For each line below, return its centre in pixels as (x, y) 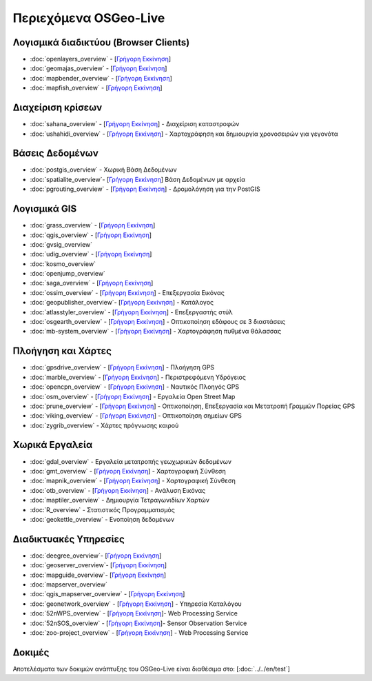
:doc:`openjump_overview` (68, 274)
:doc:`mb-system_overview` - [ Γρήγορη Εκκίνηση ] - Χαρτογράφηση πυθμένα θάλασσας (156, 332)
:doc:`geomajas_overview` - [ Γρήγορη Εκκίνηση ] (99, 68)
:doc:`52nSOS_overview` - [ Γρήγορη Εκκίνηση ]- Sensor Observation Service (138, 623)
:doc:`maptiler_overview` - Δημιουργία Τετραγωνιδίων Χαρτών (120, 500)
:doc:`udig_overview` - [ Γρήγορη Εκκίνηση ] (91, 254)
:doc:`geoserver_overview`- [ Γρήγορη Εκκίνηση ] (99, 565)
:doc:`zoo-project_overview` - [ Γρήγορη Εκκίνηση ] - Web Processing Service (139, 632)
